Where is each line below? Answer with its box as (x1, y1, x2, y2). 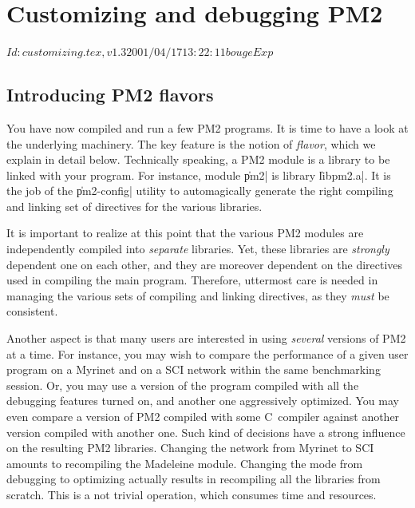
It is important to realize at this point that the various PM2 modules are (6, 224, 364, 241)
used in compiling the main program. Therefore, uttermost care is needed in (6, 272, 378, 288)
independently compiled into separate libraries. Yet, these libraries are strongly (6, 240, 389, 257)
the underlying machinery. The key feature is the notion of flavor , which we (6, 135, 376, 152)
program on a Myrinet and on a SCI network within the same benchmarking (6, 361, 381, 378)
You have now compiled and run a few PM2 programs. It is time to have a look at (6, 119, 409, 136)
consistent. (6, 303, 58, 319)
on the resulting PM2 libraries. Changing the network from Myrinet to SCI (6, 439, 374, 456)
